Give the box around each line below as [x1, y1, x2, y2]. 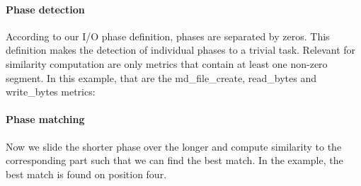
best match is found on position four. [6, 166, 167, 181]
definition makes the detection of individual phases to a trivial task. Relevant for [6, 42, 356, 57]
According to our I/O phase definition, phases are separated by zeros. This [6, 28, 330, 43]
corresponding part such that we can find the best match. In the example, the [6, 153, 343, 168]
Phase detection [6, 1, 85, 16]
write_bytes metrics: [6, 84, 96, 99]
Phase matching [6, 112, 85, 127]
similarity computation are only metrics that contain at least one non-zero [6, 56, 328, 71]
